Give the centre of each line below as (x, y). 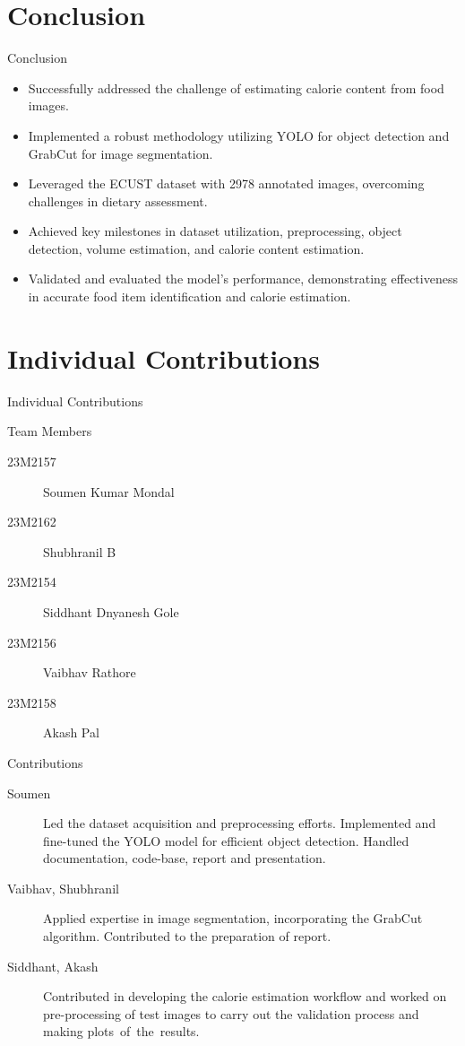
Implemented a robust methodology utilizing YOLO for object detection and (239, 135)
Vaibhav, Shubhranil (63, 888)
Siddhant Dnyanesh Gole (111, 611)
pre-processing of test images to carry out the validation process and (231, 1013)
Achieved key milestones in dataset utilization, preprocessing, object (215, 231)
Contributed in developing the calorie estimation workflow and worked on (245, 996)
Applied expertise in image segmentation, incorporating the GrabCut (233, 918)
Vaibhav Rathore (90, 672)
